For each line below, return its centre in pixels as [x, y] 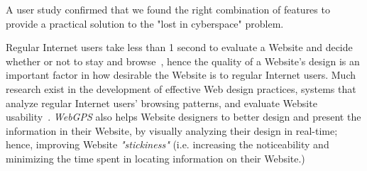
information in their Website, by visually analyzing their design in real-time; [172, 130]
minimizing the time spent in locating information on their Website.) [155, 158]
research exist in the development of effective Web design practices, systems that [181, 88]
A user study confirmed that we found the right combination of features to [168, 9]
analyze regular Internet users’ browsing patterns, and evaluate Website [161, 103]
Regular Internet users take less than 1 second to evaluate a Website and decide [179, 47]
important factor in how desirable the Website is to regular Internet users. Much [181, 75]
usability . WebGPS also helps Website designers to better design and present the [183, 117]
